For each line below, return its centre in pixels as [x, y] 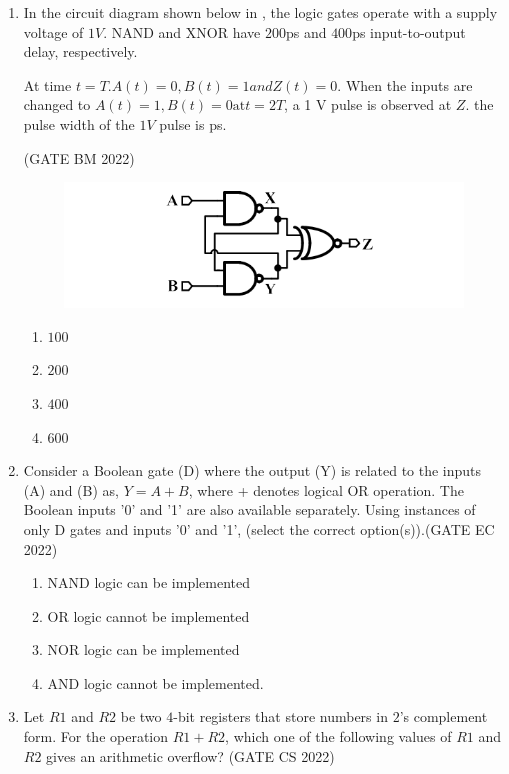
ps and [306, 31]
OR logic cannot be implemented [148, 615]
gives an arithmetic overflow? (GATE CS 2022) [190, 755]
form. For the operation [96, 736]
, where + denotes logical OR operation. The [326, 489]
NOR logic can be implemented [143, 649]
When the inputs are [409, 84]
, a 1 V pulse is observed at [368, 104]
